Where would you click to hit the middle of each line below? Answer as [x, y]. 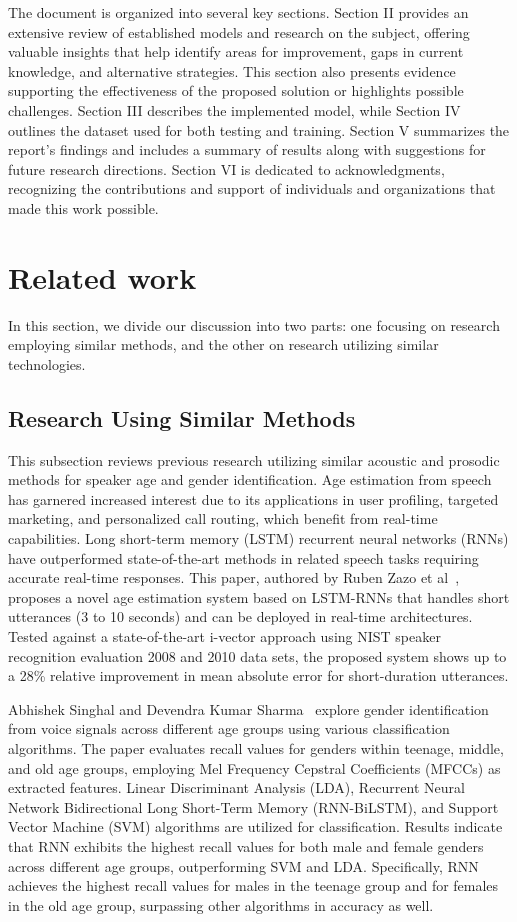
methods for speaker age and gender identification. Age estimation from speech [250, 479]
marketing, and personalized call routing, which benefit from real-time [223, 518]
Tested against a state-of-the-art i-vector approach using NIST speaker [224, 635]
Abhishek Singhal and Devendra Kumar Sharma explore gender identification [248, 708]
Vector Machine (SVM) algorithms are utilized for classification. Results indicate [255, 826]
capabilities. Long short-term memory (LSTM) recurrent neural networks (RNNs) [258, 538]
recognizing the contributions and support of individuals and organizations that [252, 188]
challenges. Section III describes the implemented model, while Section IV [234, 109]
